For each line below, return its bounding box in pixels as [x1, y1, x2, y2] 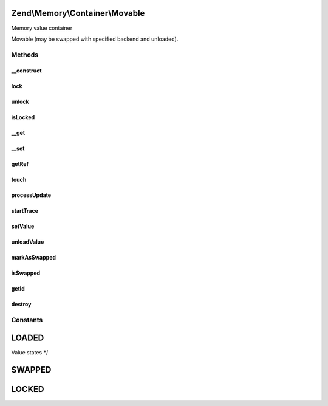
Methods [11, 50, 39, 59]
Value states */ [11, 348, 49, 356]
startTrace [11, 207, 39, 215]
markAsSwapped [11, 254, 56, 261]
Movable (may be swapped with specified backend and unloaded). [11, 35, 179, 43]
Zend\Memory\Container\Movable [11, 8, 145, 18]
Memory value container [11, 24, 73, 32]
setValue [11, 222, 35, 230]
